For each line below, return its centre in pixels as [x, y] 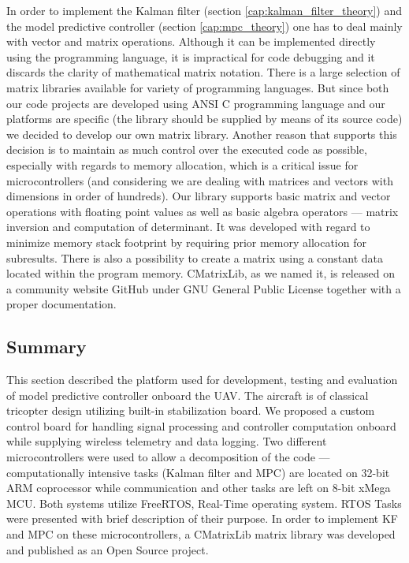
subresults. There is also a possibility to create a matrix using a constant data [195, 257]
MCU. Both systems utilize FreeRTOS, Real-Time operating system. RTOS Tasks [204, 503]
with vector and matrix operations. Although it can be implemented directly [191, 41]
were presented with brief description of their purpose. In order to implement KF [202, 518]
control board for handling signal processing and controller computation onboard [201, 425]
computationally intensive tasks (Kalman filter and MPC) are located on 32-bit [198, 472]
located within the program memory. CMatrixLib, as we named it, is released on [201, 273]
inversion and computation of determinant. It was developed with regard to [188, 227]
